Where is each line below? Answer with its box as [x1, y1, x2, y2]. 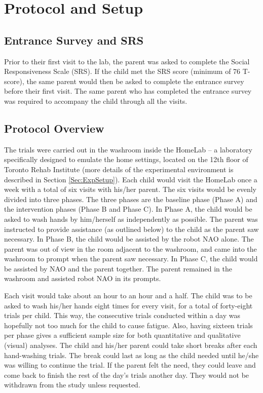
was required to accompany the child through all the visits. [4, 95, 187, 106]
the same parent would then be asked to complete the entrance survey [26, 75, 244, 86]
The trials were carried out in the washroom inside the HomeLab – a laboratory [4, 144, 252, 154]
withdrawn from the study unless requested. [4, 379, 140, 390]
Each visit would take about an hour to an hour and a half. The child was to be [4, 290, 252, 301]
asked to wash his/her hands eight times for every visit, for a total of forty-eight [4, 300, 253, 310]
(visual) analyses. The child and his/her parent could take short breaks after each [4, 340, 257, 350]
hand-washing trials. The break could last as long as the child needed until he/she [4, 349, 259, 360]
